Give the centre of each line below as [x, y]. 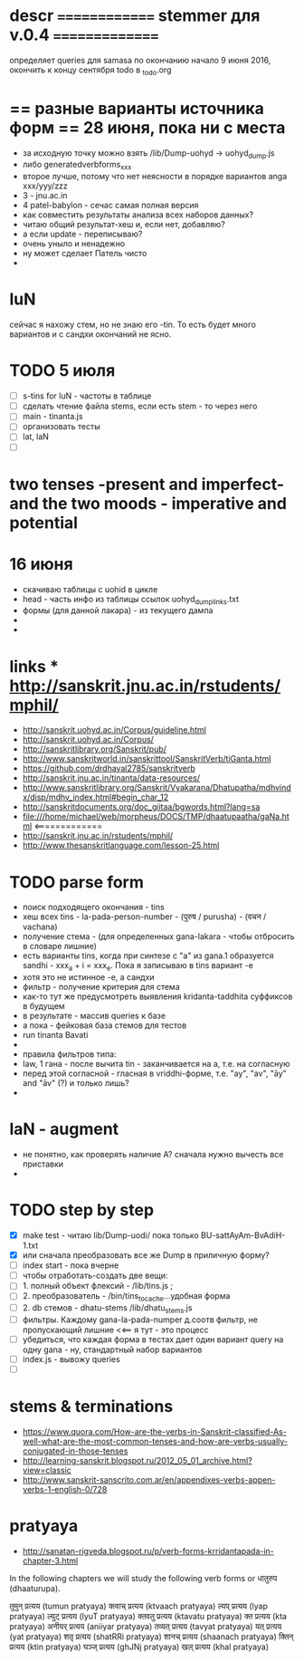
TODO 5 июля [62, 371]
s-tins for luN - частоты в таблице [87, 396]
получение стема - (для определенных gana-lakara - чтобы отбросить [158, 936]
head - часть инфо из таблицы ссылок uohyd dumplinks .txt [131, 600]
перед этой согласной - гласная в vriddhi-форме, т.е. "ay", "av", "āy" [154, 1073]
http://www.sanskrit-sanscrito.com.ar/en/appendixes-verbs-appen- [149, 1480]
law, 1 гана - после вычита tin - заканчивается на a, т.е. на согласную [157, 1064]
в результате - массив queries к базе [94, 1016]
